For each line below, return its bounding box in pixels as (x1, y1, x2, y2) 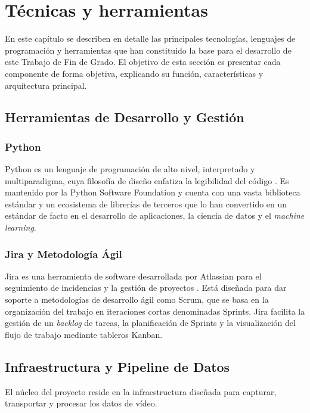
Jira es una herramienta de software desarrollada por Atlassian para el (5, 269, 262, 282)
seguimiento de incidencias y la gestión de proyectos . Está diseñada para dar (5, 281, 287, 294)
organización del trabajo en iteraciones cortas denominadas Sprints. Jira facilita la (5, 305, 305, 317)
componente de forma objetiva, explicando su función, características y (5, 67, 263, 79)
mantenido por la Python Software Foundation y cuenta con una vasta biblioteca (5, 186, 300, 198)
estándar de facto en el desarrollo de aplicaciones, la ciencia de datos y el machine (5, 209, 305, 222)
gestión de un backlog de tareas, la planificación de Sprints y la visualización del (5, 316, 296, 329)
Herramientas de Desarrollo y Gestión (5, 108, 244, 126)
